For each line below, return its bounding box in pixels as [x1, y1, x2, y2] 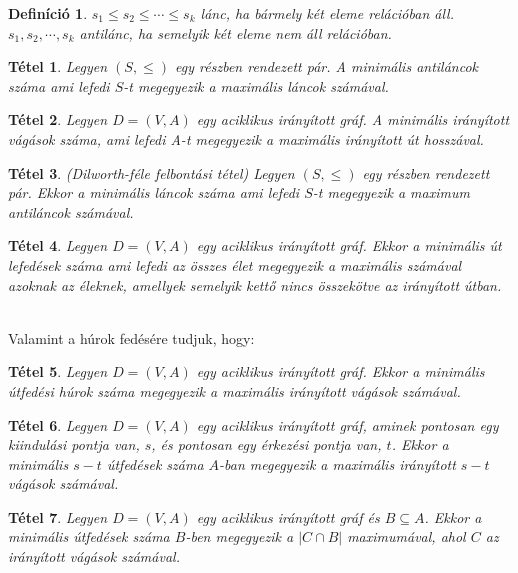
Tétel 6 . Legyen [8, 414, 108, 435]
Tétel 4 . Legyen [8, 235, 108, 256]
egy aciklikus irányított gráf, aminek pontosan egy [196, 414, 499, 435]
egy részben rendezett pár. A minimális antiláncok [175, 56, 479, 77]
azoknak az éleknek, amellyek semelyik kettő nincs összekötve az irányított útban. [8, 274, 502, 295]
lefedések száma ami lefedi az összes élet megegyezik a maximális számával [8, 254, 462, 275]
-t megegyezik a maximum [312, 182, 470, 203]
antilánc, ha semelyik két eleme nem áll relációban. [79, 22, 392, 43]
